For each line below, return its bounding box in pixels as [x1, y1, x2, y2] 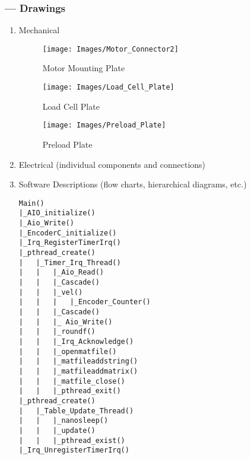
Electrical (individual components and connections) [18, 158, 206, 170]
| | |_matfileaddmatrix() [18, 366, 138, 375]
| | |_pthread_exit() [18, 387, 121, 396]
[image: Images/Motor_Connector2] [42, 44, 179, 53]
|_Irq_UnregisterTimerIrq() [18, 446, 129, 455]
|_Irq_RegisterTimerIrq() [18, 238, 121, 247]
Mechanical [18, 24, 60, 36]
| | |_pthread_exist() [18, 436, 125, 445]
